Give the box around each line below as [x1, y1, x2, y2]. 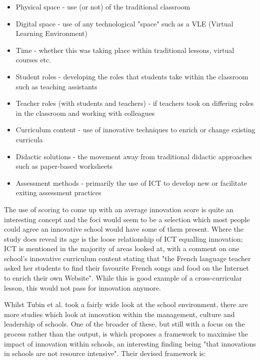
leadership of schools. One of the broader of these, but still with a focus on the [4, 319, 245, 329]
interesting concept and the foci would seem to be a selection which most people [4, 214, 250, 224]
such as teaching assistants [15, 81, 97, 91]
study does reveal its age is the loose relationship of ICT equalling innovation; [4, 233, 243, 244]
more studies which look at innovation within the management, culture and [4, 309, 235, 319]
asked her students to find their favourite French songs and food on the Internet [4, 263, 249, 273]
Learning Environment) [15, 28, 88, 38]
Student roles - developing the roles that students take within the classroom [15, 71, 248, 81]
